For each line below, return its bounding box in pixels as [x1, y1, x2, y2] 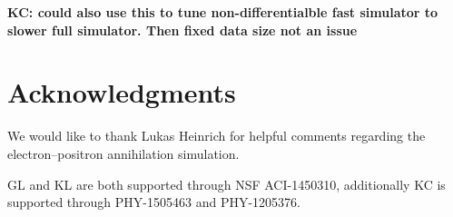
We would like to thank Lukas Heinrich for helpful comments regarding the [7, 126, 426, 145]
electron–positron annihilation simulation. [7, 143, 240, 163]
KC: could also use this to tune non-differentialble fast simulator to [7, 3, 438, 21]
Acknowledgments [7, 74, 236, 111]
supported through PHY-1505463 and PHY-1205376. [7, 192, 300, 212]
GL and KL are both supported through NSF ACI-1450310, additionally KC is [7, 174, 446, 193]
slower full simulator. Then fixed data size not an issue [7, 20, 358, 39]
